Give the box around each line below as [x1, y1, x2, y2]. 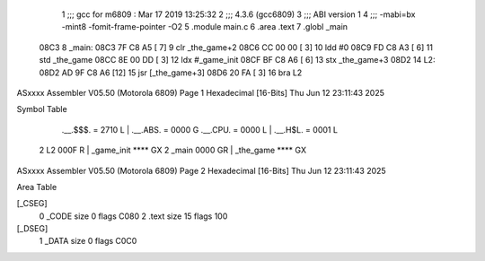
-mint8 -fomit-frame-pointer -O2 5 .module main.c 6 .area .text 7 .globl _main [61, 22, 348, 32]
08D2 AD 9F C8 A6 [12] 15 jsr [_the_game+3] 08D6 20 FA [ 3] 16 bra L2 [39, 67, 303, 78]
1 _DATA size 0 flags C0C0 [39, 236, 137, 247]
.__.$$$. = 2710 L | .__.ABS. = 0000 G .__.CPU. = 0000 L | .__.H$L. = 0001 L [61, 124, 339, 135]
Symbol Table [16, 104, 67, 115]
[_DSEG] [16, 223, 48, 234]
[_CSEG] [16, 198, 48, 209]
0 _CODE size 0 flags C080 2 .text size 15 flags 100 [39, 211, 228, 222]
